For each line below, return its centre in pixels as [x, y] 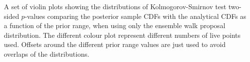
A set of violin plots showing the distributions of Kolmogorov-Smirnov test [115, 6]
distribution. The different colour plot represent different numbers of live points [122, 35]
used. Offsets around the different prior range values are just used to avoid [115, 44]
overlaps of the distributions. [47, 54]
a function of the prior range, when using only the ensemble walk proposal [115, 25]
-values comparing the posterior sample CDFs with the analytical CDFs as [135, 16]
